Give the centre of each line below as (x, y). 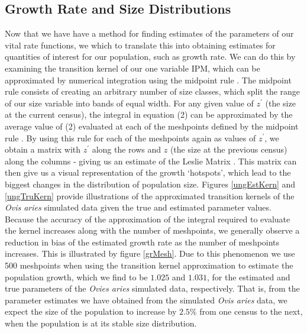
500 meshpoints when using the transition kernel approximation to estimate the (149, 265)
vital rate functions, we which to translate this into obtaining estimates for (140, 45)
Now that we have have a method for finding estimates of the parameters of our (149, 33)
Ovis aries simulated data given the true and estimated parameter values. (138, 207)
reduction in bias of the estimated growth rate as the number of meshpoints (142, 242)
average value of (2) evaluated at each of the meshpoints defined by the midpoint (152, 126)
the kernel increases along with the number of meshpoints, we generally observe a (152, 230)
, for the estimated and (248, 277)
